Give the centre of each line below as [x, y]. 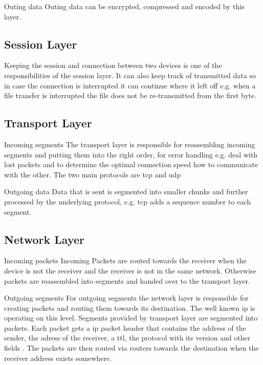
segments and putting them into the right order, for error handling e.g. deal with [131, 154]
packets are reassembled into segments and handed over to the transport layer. [127, 280]
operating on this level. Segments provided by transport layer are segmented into [131, 318]
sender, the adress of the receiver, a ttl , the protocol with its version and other [127, 338]
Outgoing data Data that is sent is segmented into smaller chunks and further [126, 191]
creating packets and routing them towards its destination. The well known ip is [130, 307]
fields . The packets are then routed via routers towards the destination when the [131, 348]
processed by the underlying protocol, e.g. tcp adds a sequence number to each [127, 201]
